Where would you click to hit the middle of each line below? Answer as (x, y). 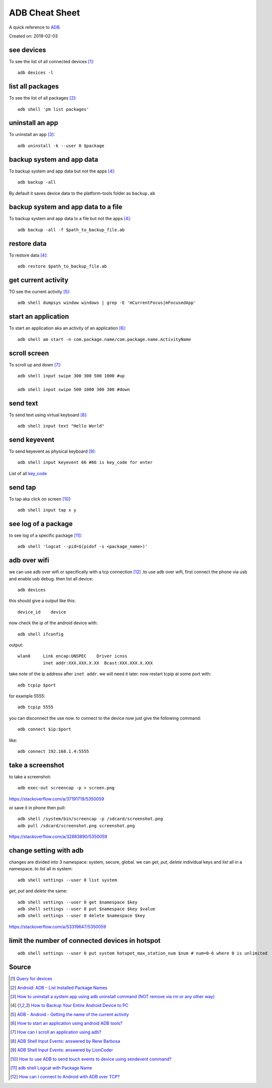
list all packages (34, 87)
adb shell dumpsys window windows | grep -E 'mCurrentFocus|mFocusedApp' (107, 303)
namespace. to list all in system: (41, 869)
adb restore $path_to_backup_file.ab (62, 266)
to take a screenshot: (30, 777)
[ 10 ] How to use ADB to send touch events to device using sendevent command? (91, 1059)
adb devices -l (36, 73)
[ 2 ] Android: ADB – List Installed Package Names (59, 987)
